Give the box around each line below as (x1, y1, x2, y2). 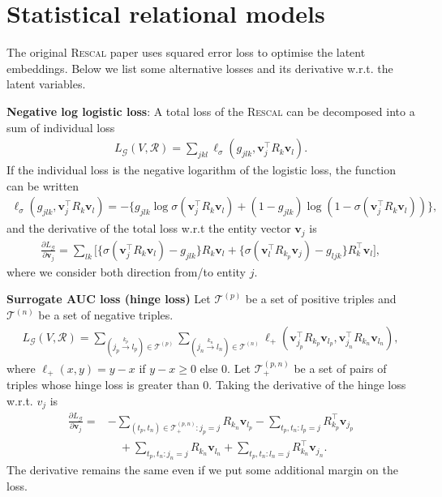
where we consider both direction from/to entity (6, 263, 247, 280)
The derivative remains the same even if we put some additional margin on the (6, 461, 398, 478)
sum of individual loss (6, 118, 115, 135)
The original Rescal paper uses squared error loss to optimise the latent (6, 44, 366, 61)
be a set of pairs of (294, 359, 387, 376)
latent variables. (6, 75, 86, 92)
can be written (6, 177, 79, 194)
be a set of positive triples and (245, 290, 397, 307)
